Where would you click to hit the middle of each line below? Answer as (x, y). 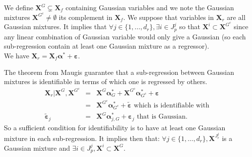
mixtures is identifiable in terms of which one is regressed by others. (106, 81)
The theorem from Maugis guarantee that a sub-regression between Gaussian (119, 72)
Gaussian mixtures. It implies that (55, 26)
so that (190, 26)
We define (19, 7)
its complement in (85, 17)
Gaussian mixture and (37, 148)
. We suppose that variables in (168, 17)
